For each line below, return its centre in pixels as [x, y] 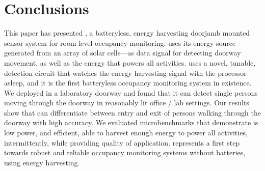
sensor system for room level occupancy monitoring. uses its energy [109, 42]
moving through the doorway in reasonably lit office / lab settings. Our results [127, 103]
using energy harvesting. [42, 162]
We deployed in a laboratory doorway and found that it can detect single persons [131, 92]
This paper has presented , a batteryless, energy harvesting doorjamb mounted [127, 33]
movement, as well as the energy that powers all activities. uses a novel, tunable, [130, 62]
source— [230, 42]
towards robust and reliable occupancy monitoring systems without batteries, [125, 152]
